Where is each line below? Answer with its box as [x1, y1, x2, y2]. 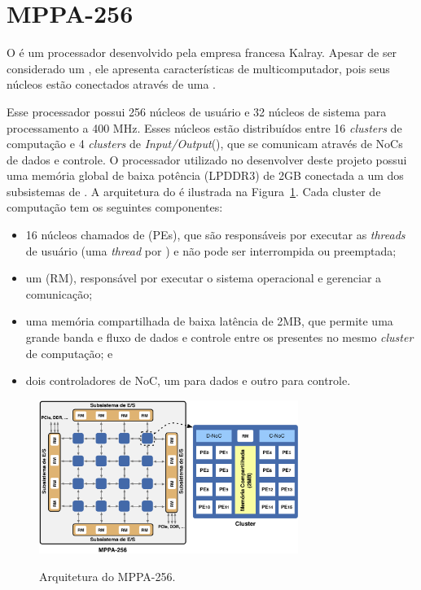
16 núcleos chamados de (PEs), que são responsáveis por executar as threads [25, 226, 406, 243]
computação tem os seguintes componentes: [7, 199, 223, 216]
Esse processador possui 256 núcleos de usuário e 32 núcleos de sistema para [7, 103, 387, 120]
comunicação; [25, 285, 93, 302]
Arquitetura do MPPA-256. [39, 567, 176, 584]
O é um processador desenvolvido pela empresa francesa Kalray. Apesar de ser [7, 44, 397, 61]
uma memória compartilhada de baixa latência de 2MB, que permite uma [25, 312, 393, 330]
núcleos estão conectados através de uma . [7, 76, 216, 93]
